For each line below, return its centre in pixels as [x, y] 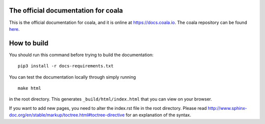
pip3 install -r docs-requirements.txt [66, 66]
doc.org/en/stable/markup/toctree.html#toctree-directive [67, 115]
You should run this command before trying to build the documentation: [81, 55]
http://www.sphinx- [227, 108]
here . [14, 29]
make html [29, 88]
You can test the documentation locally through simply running [72, 77]
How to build [29, 43]
